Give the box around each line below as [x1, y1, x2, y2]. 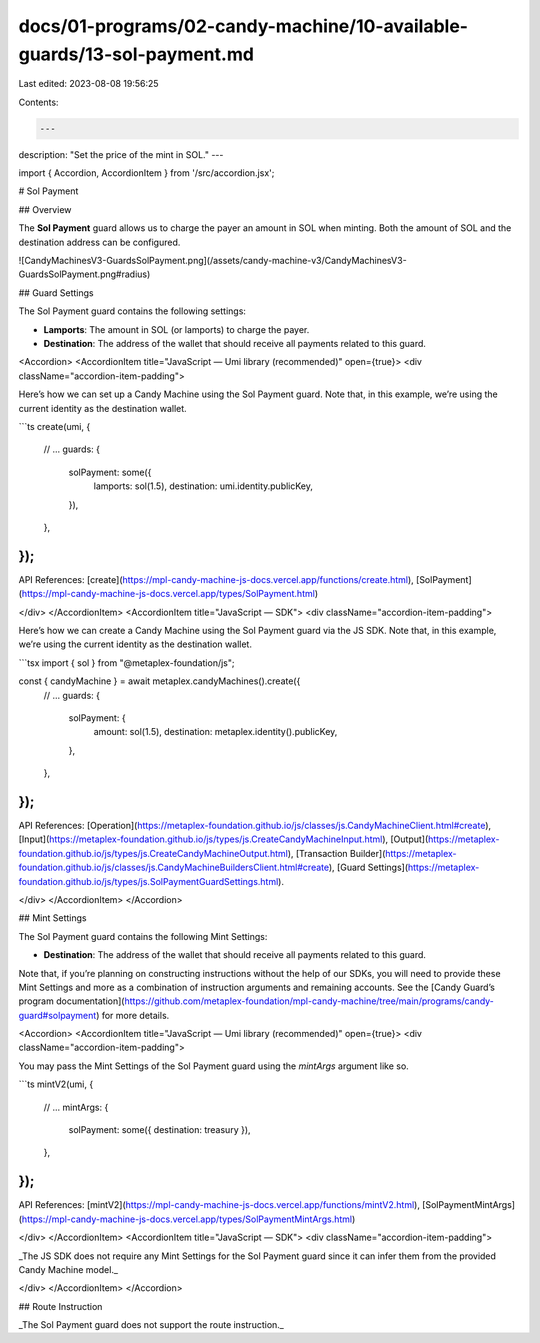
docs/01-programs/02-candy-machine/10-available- [18, 15, 469, 37]
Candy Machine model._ [18, 1263, 119, 1275]
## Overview [18, 203, 72, 215]
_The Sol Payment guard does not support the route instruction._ [18, 1319, 284, 1331]
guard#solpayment [18, 1009, 97, 1021]
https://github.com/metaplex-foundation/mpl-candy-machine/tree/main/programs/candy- [124, 995, 495, 1007]
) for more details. [95, 1009, 170, 1021]
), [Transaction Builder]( [287, 847, 386, 859]
